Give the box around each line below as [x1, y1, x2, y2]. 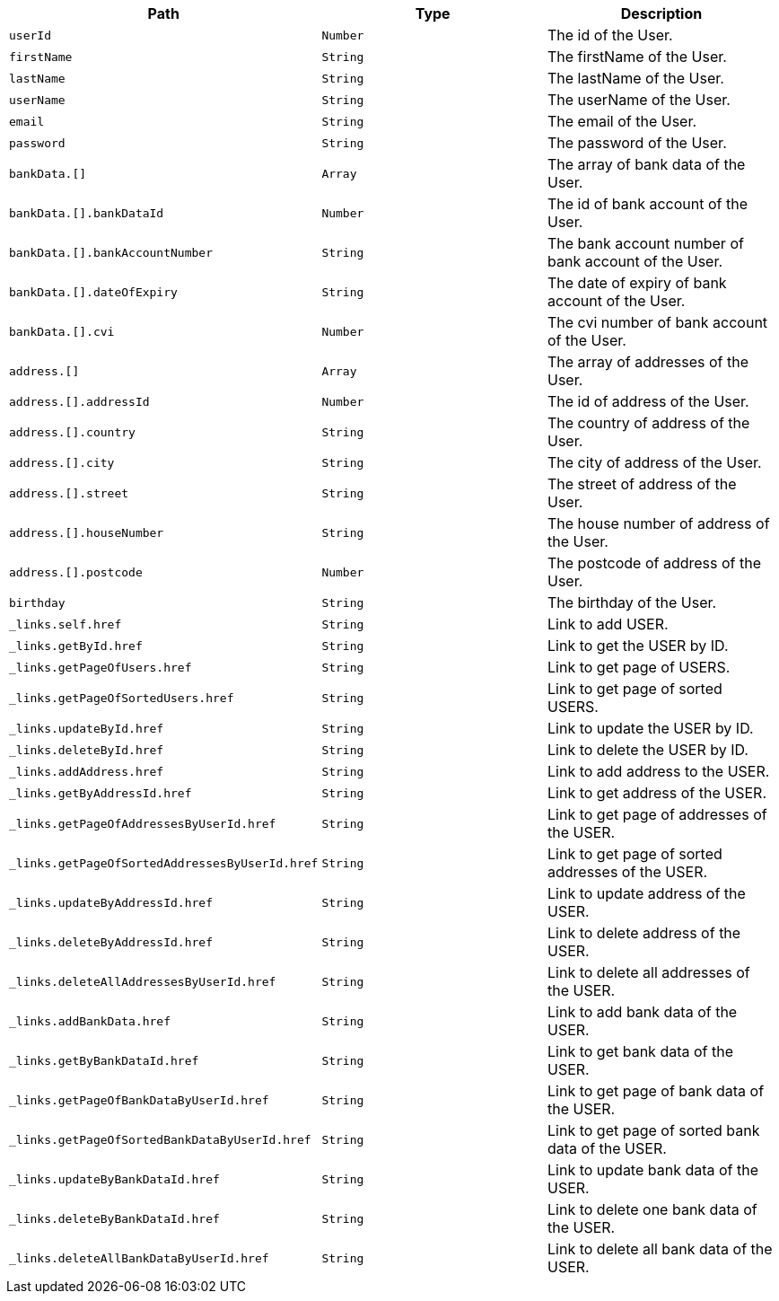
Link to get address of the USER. [547, 784, 766, 802]
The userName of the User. [547, 91, 731, 109]
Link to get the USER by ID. [547, 637, 729, 655]
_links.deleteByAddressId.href [9, 935, 213, 949]
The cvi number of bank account [547, 313, 768, 331]
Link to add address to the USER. [547, 762, 770, 780]
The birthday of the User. [547, 593, 717, 611]
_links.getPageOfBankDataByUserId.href [9, 1093, 269, 1107]
